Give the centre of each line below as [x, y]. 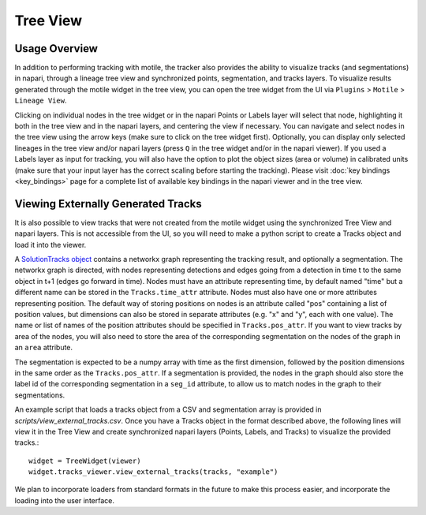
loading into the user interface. [64, 500]
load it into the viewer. [50, 244]
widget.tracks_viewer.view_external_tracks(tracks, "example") [153, 472]
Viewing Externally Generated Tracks [108, 204]
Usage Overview [56, 49]
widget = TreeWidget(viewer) [85, 461]
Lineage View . [41, 101]
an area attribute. [44, 348]
